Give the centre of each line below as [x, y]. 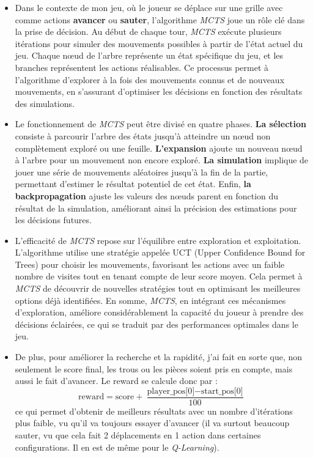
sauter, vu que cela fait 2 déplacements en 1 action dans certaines [138, 435]
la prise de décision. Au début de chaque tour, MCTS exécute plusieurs [148, 31]
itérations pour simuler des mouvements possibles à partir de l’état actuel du [159, 43]
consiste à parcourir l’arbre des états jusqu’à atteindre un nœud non [143, 135]
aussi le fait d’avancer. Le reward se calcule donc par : [116, 381]
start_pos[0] [222, 391]
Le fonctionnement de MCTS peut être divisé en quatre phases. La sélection [161, 124]
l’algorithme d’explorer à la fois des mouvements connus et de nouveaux [150, 79]
